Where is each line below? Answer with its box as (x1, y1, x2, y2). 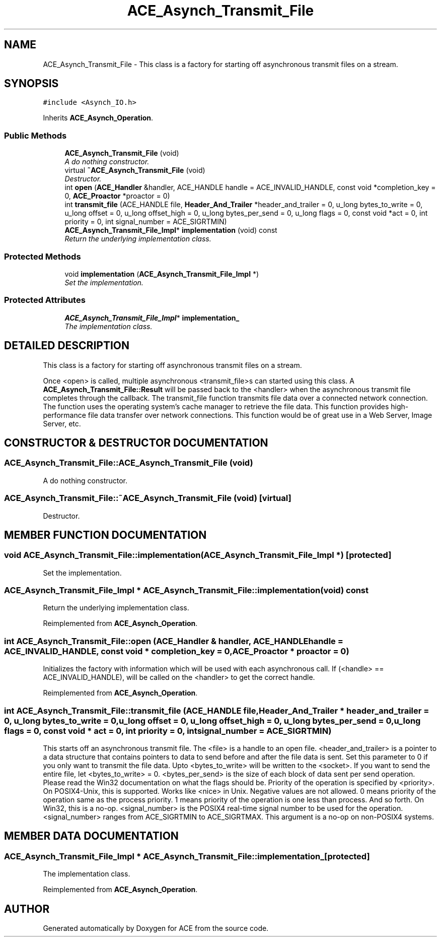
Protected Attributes (4, 295, 86, 305)
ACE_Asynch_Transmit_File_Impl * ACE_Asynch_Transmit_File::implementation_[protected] (4, 851, 370, 861)
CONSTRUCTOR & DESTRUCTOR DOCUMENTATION (4, 436, 268, 449)
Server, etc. (43, 419, 81, 428)
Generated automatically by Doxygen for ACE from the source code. (43, 924, 269, 933)
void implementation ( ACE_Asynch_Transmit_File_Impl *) (64, 269, 259, 278)
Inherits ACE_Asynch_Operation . (43, 113, 154, 122)
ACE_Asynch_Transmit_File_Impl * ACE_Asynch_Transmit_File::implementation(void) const (4, 585, 369, 596)
